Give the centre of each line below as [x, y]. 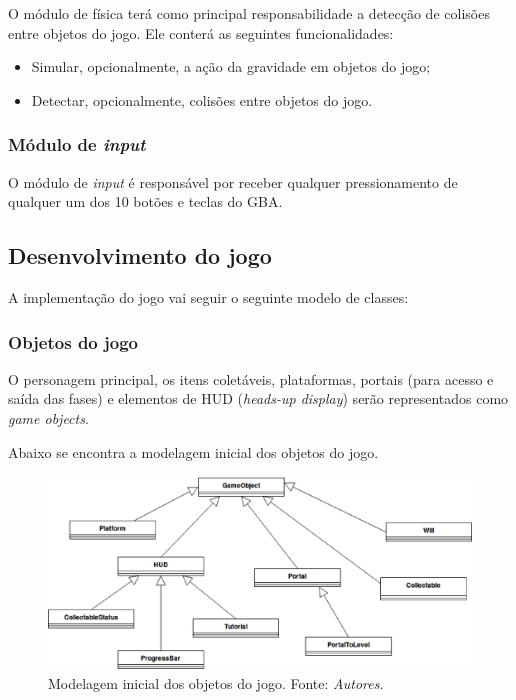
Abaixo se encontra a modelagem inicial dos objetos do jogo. [193, 451]
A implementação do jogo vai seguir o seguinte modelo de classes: [208, 296]
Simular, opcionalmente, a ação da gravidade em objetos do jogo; [231, 66]
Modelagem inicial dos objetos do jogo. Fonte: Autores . [216, 682]
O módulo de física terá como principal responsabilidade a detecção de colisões [249, 13]
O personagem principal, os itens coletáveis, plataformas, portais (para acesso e [251, 378]
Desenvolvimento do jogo [140, 255]
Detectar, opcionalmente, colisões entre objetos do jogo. [202, 99]
